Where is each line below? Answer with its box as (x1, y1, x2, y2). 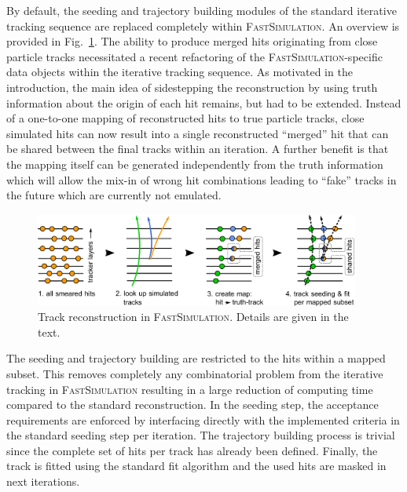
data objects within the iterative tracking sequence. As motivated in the (6, 64, 353, 80)
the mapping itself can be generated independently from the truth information (6, 155, 383, 172)
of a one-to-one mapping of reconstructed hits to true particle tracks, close (6, 110, 365, 126)
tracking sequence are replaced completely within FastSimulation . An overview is (6, 17, 400, 34)
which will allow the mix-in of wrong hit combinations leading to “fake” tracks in (6, 171, 397, 188)
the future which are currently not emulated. (6, 187, 222, 203)
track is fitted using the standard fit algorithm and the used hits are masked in (6, 457, 387, 474)
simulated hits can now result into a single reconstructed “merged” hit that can (6, 125, 389, 141)
